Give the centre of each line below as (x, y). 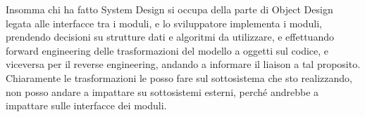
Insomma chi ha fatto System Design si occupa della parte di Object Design (169, 9)
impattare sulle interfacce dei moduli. (86, 105)
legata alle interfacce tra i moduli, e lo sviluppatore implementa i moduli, (164, 23)
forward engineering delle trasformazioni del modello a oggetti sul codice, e (167, 50)
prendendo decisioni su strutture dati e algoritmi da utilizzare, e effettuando (170, 37)
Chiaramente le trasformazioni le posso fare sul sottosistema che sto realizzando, (179, 77)
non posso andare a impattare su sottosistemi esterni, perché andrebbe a (162, 91)
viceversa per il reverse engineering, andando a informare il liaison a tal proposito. (183, 64)
